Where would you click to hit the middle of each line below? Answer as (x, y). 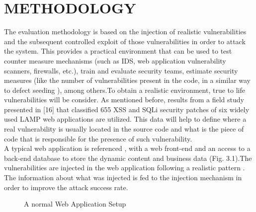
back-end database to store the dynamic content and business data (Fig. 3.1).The (128, 158)
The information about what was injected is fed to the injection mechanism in (123, 177)
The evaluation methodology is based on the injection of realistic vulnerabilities (125, 32)
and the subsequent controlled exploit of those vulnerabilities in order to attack (125, 41)
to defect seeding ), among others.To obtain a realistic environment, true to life (125, 90)
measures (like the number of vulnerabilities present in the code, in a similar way (128, 80)
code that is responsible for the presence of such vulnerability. (98, 138)
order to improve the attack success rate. (66, 187)
